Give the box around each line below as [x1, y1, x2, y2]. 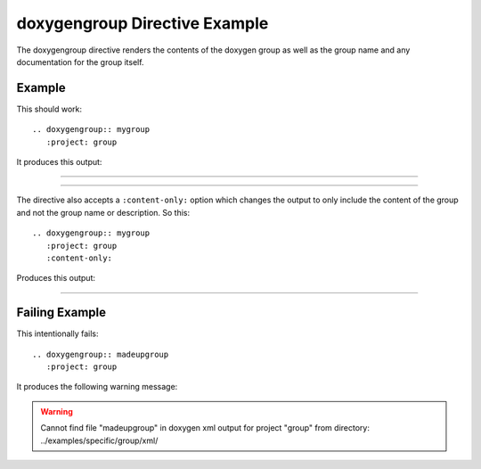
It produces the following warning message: [16, 382, 178, 392]
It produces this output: [16, 157, 102, 168]
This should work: [16, 103, 83, 114]
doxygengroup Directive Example [16, 13, 269, 33]
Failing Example [16, 305, 107, 320]
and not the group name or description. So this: [16, 207, 191, 218]
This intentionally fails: [16, 328, 99, 339]
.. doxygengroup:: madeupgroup [32, 349, 169, 359]
